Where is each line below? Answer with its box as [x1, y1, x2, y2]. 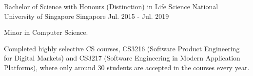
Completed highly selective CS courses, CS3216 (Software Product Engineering [4, 43, 240, 53]
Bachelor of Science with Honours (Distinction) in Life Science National [4, 1, 218, 11]
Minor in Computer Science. [4, 27, 88, 37]
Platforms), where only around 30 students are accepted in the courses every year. [4, 62, 250, 72]
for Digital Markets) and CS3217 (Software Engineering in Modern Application [4, 53, 240, 63]
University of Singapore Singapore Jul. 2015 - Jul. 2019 [4, 11, 169, 21]
